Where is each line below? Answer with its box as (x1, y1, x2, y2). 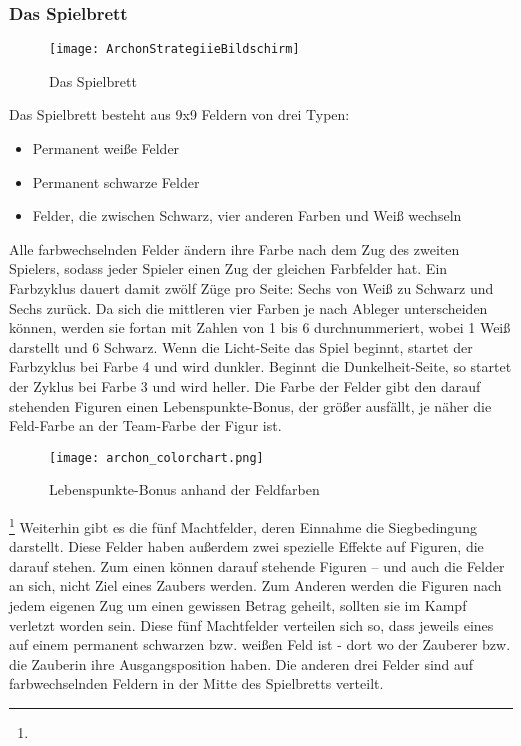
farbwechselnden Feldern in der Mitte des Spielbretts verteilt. (9, 673, 384, 694)
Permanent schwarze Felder (32, 171, 200, 192)
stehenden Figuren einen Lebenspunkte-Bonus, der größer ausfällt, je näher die (9, 395, 492, 416)
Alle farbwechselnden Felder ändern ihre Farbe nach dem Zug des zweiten (9, 238, 460, 259)
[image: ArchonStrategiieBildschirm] (49, 42, 300, 57)
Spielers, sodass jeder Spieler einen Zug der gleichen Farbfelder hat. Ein (9, 258, 448, 279)
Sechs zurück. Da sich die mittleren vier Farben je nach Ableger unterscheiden (9, 297, 488, 318)
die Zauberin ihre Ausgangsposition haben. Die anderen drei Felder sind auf (9, 653, 474, 674)
